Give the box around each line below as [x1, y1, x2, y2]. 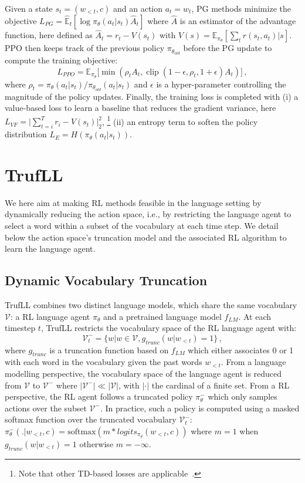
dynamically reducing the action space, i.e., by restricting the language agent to [5, 208, 292, 220]
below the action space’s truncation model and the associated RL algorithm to [5, 231, 287, 243]
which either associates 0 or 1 [188, 343, 294, 356]
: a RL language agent [10, 310, 90, 322]
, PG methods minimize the [191, 2, 291, 14]
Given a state [5, 2, 53, 14]
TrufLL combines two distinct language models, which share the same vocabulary [5, 299, 297, 311]
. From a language [221, 356, 286, 368]
